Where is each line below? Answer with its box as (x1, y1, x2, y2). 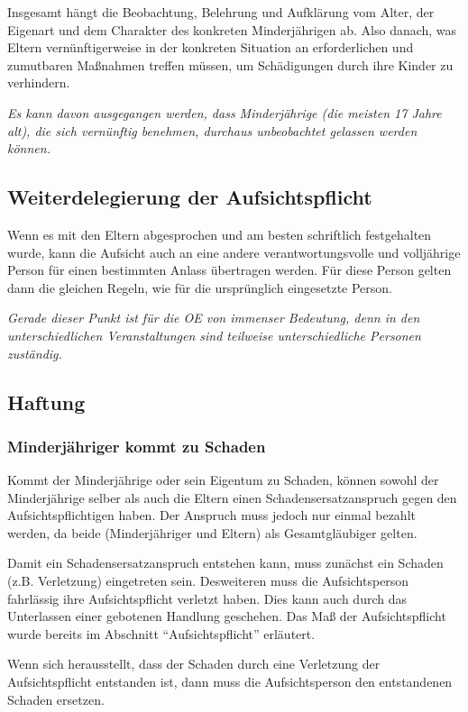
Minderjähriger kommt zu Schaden (7, 434, 266, 457)
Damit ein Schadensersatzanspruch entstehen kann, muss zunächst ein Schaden (7, 553, 444, 572)
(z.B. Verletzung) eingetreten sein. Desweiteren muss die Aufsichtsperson (7, 571, 409, 590)
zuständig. (7, 343, 62, 362)
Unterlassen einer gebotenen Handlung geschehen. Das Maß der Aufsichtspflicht (7, 607, 446, 625)
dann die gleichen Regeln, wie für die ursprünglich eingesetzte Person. (7, 278, 392, 297)
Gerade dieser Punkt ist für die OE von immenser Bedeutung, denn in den (7, 308, 420, 327)
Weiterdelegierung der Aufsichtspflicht (7, 183, 372, 211)
